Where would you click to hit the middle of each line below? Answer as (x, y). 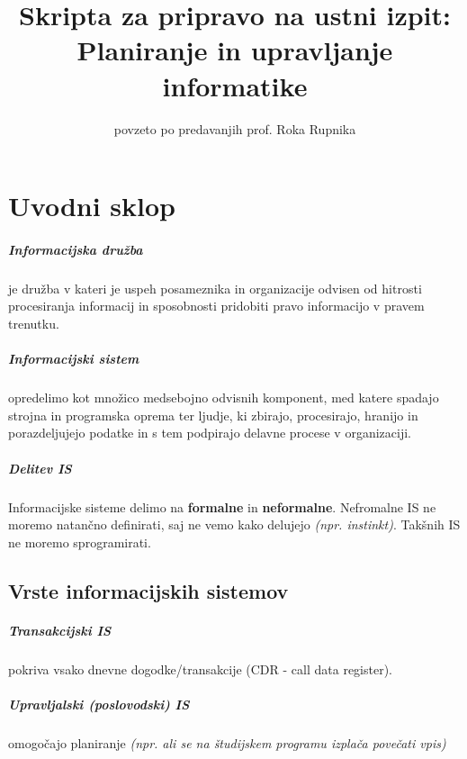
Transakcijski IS (60, 630)
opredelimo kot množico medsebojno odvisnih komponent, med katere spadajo (224, 398)
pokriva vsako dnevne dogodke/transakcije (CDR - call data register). (200, 669)
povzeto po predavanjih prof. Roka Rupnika (235, 128)
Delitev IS (40, 468)
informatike (235, 85)
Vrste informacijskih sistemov (148, 590)
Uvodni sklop (92, 206)
